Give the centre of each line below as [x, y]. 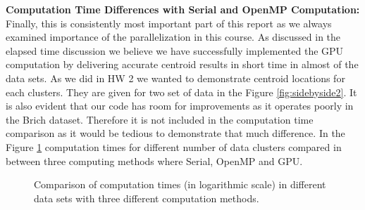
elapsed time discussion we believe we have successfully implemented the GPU [175, 50]
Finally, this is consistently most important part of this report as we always [169, 23]
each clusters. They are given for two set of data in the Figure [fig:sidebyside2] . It [181, 92]
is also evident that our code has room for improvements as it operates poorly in [180, 106]
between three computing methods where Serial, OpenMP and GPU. [154, 160]
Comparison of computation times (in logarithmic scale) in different [180, 184]
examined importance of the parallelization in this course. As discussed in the [173, 37]
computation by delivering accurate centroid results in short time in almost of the [182, 64]
